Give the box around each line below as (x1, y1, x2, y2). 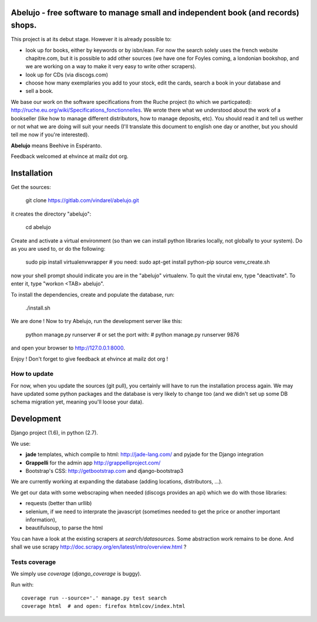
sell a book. (25, 88, 54, 95)
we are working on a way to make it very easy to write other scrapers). (25, 63, 197, 70)
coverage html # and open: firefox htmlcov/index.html (21, 603, 186, 610)
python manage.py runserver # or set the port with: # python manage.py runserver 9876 (25, 331, 240, 338)
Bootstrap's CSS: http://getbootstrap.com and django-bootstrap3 (25, 467, 184, 474)
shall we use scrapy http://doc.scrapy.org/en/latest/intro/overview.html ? (11, 543, 187, 550)
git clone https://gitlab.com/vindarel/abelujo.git (25, 197, 139, 204)
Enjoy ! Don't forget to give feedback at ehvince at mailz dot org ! (11, 355, 168, 362)
